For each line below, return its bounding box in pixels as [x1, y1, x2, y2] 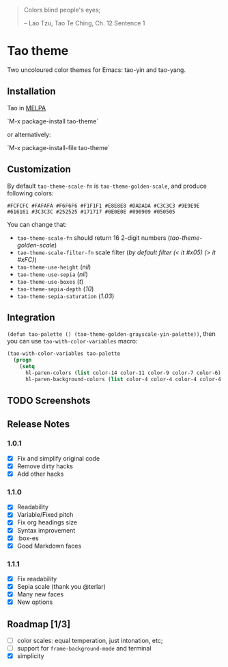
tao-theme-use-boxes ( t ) [16, 277, 84, 285]
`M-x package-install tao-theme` [7, 117, 99, 125]
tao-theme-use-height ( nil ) [16, 263, 91, 271]
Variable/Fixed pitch [16, 511, 74, 519]
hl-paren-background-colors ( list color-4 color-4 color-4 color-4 [25, 376, 222, 383]
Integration [7, 311, 56, 323]
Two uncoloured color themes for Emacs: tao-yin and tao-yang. [7, 65, 186, 74]
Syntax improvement [16, 526, 76, 534]
